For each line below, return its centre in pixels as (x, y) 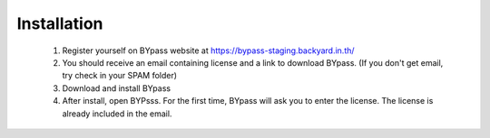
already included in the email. (117, 114)
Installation (60, 23)
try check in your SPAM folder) (119, 76)
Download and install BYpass (117, 88)
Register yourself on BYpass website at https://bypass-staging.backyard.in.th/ (208, 51)
